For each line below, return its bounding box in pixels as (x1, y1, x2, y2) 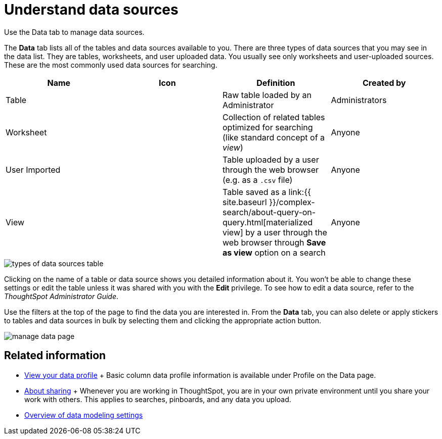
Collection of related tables (223, 112, 325, 122)
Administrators (331, 94, 387, 105)
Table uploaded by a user (223, 154, 319, 165)
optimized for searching (223, 122, 313, 132)
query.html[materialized (223, 217, 313, 227)
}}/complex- (269, 197, 315, 207)
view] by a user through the (223, 227, 327, 237)
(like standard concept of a (223, 132, 325, 142)
